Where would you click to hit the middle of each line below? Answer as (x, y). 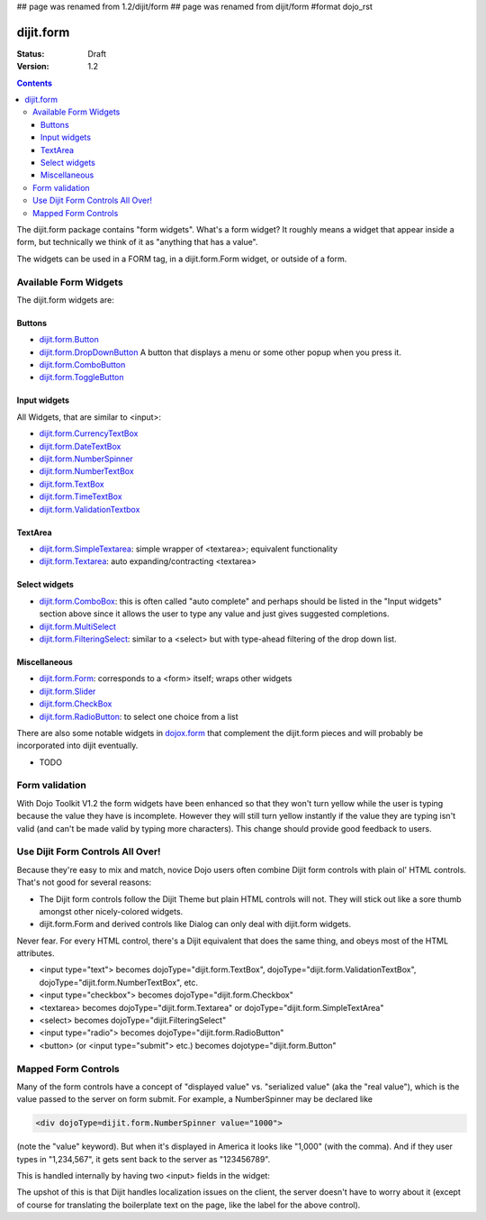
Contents (35, 83)
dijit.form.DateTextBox (80, 446)
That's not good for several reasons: (84, 882)
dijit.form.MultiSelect (78, 626)
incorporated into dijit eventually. (77, 746)
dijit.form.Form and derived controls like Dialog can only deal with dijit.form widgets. (195, 924)
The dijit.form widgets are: (65, 300)
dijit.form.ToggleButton (82, 378)
